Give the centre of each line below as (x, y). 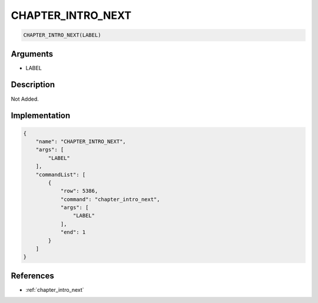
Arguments (32, 54)
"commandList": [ (61, 174)
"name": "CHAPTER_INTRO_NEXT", (81, 141)
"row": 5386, (79, 191)
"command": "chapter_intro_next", (110, 199)
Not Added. (25, 99)
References (32, 276)
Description (33, 85)
